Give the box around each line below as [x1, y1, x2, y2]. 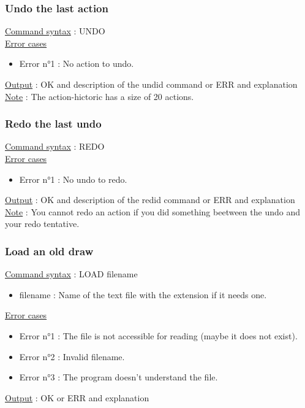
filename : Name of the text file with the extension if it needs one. [19, 288, 267, 301]
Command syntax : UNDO [5, 25, 105, 37]
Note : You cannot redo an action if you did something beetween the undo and [5, 205, 300, 218]
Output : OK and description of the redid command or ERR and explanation [5, 193, 295, 206]
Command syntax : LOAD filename [5, 268, 138, 280]
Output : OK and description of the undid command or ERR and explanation [5, 78, 298, 90]
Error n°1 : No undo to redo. [19, 172, 127, 185]
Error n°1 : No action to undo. [19, 57, 134, 70]
